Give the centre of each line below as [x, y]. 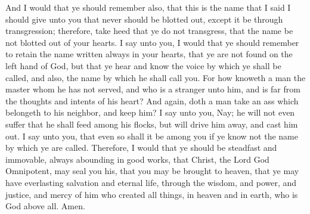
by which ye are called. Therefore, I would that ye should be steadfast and [141, 148]
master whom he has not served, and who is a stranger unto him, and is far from [153, 89]
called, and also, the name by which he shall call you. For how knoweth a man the [156, 77]
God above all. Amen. [45, 206]
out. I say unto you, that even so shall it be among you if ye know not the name [152, 136]
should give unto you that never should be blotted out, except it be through [144, 19]
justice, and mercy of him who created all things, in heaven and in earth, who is [152, 194]
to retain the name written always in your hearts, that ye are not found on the [149, 54]
